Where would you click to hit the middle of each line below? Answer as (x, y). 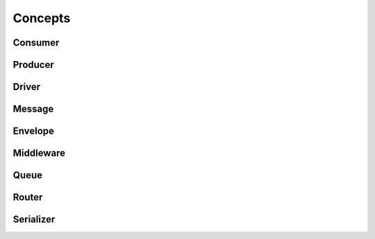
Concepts (42, 18)
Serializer (34, 219)
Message (33, 109)
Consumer (36, 43)
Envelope (34, 131)
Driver (27, 87)
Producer (34, 65)
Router (28, 197)
